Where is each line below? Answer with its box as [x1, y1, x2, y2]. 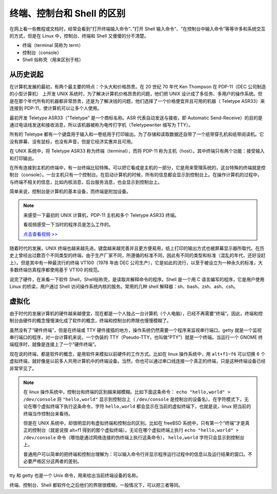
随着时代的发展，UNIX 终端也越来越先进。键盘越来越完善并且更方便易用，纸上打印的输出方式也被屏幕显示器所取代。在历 [9, 245, 265, 251]
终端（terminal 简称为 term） [22, 42, 84, 48]
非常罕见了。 [9, 365, 37, 371]
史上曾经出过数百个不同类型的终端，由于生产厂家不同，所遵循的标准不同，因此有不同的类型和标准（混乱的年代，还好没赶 [9, 252, 266, 259]
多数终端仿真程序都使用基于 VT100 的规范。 [9, 267, 102, 273]
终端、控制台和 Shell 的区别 [9, 8, 126, 19]
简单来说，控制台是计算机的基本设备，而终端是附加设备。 [9, 188, 131, 195]
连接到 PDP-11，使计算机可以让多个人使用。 [9, 105, 102, 112]
